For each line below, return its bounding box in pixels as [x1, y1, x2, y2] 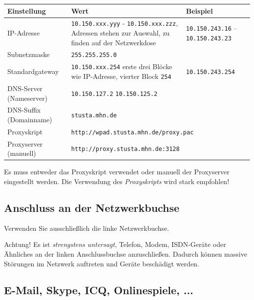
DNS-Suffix [7, 105, 41, 115]
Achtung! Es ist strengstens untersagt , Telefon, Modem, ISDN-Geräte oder [4, 239, 226, 249]
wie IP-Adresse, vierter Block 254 [71, 71, 171, 81]
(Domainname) [7, 114, 52, 124]
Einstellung [7, 5, 46, 16]
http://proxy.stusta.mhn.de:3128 [71, 146, 180, 153]
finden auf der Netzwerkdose [71, 37, 156, 47]
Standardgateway [7, 66, 59, 76]
